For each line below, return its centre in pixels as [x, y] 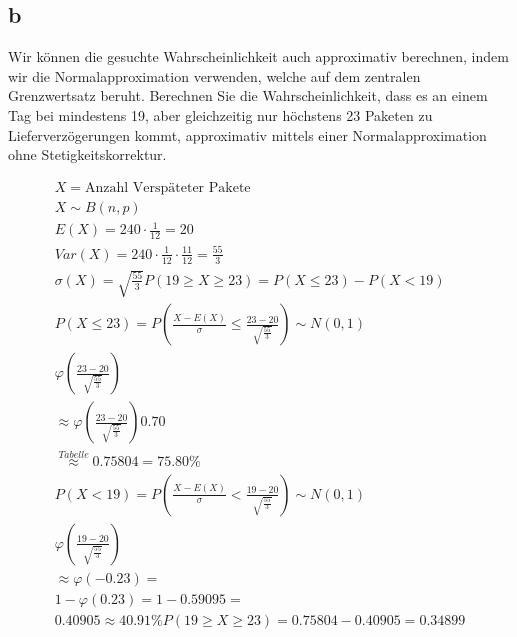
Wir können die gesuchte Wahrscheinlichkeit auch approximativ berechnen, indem [258, 56]
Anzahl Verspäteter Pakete [167, 187]
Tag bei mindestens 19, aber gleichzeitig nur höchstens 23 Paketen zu [220, 114]
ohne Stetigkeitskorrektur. [87, 154]
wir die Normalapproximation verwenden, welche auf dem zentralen [214, 75]
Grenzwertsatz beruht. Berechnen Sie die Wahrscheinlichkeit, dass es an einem [248, 95]
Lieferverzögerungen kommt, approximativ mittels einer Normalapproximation [247, 134]
